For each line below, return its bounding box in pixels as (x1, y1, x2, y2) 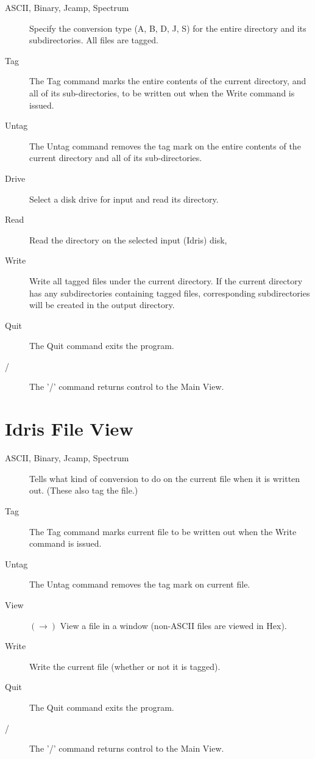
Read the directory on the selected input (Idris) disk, (29, 233, 227, 246)
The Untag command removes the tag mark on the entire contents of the (29, 139, 301, 152)
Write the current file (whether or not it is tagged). (29, 660, 221, 672)
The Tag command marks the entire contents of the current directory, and (29, 74, 306, 87)
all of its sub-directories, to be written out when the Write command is (29, 86, 295, 99)
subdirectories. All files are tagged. (29, 34, 158, 46)
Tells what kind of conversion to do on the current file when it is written (29, 472, 300, 484)
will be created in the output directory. (29, 298, 175, 311)
